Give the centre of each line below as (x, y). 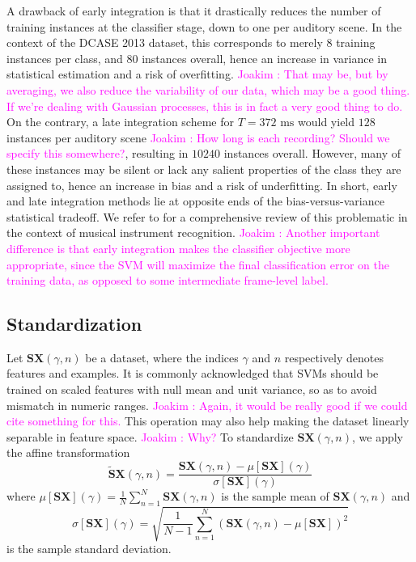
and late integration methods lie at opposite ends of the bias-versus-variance (195, 201)
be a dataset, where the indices (162, 357)
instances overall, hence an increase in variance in (265, 58)
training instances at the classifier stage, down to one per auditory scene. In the (204, 26)
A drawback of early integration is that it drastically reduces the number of (194, 11)
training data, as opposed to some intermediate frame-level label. (168, 280)
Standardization (74, 324)
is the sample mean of (275, 496)
